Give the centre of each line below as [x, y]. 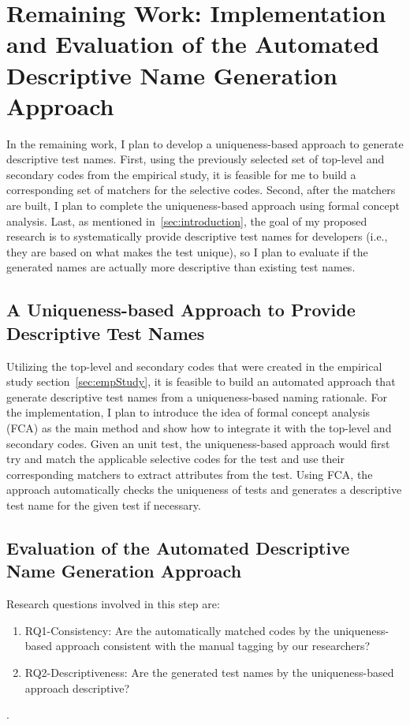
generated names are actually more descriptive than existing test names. [181, 267]
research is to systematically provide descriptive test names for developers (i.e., [197, 236]
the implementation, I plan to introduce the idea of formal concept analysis [188, 412]
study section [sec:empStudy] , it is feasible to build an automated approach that [201, 381]
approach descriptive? [77, 688]
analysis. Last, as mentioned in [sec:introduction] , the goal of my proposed [187, 220]
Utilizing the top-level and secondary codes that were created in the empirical [194, 366]
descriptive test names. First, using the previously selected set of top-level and [196, 159]
